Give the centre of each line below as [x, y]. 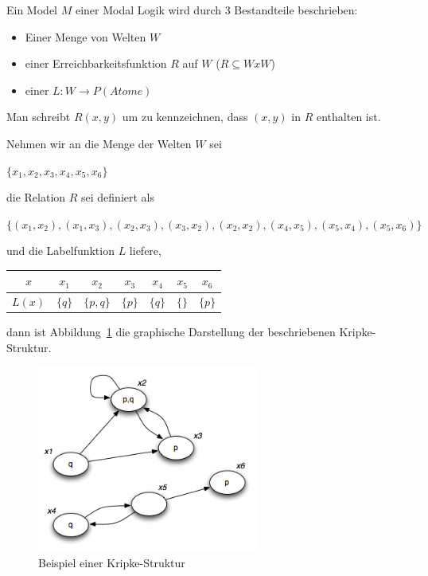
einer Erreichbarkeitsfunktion [96, 63]
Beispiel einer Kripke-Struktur [112, 563]
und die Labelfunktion [60, 251]
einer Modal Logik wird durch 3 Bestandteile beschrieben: [216, 10]
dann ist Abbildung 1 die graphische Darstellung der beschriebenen [171, 332]
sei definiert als [118, 197]
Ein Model [32, 10]
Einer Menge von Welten [86, 36]
